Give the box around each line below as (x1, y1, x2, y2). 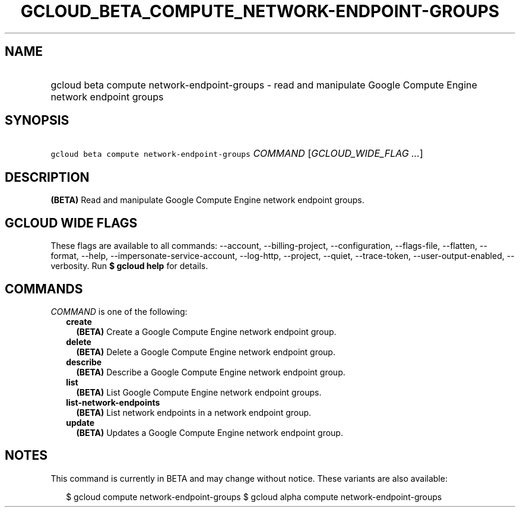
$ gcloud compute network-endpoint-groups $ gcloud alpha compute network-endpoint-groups (66, 491, 442, 502)
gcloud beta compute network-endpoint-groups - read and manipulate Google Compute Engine (50, 78, 477, 91)
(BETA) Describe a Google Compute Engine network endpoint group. (76, 366, 345, 377)
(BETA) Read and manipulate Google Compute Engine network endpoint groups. (50, 195, 364, 206)
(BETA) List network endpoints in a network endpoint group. (76, 407, 312, 418)
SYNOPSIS (5, 113, 69, 128)
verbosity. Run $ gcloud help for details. (50, 261, 208, 271)
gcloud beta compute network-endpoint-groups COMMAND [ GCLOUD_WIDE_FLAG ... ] (50, 147, 423, 160)
